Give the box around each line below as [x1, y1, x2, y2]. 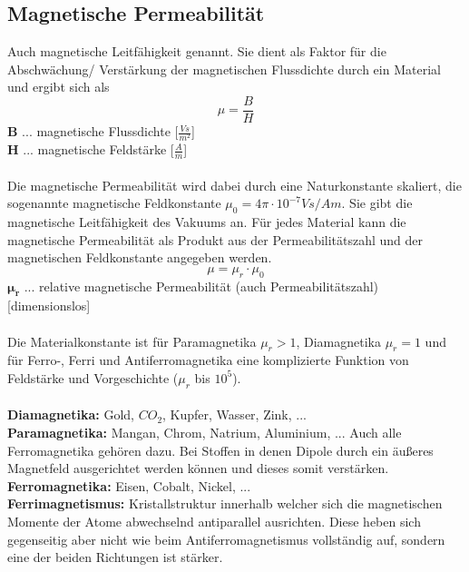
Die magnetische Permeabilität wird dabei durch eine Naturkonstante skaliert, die [7, 175, 462, 194]
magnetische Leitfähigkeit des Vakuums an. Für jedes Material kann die [7, 212, 406, 231]
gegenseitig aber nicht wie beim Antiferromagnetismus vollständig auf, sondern [7, 529, 445, 548]
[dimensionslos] [7, 296, 91, 315]
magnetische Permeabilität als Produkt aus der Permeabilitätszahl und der [7, 230, 424, 249]
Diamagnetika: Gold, [7, 405, 135, 424]
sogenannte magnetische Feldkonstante [7, 193, 221, 212]
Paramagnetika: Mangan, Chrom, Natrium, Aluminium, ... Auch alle [7, 422, 402, 441]
